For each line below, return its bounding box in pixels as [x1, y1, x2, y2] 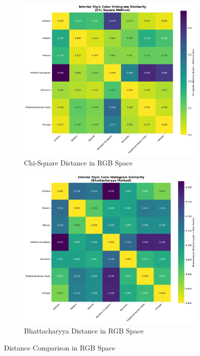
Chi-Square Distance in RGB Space [24, 157, 133, 167]
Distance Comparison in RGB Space [4, 342, 115, 352]
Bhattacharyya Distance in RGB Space [24, 325, 143, 336]
